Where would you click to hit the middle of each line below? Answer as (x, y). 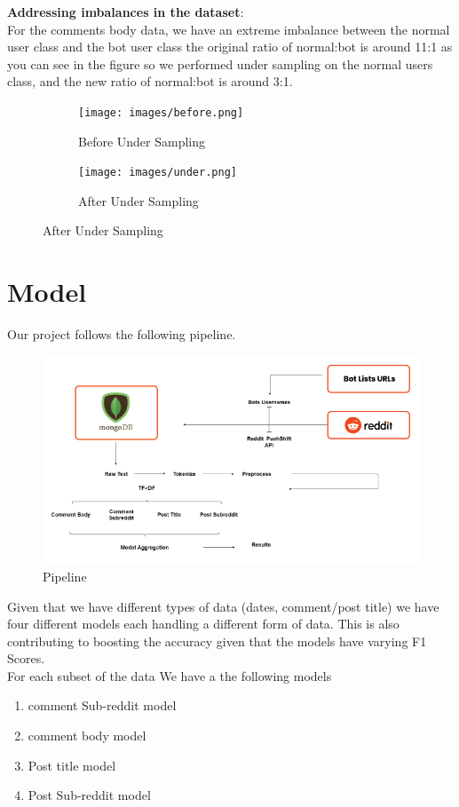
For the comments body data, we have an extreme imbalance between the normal (229, 29)
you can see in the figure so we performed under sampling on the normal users (220, 63)
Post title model (72, 765)
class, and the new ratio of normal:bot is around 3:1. (150, 81)
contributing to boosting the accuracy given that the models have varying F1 (217, 641)
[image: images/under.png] (158, 173)
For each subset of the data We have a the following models (170, 675)
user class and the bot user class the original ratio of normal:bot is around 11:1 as (230, 47)
